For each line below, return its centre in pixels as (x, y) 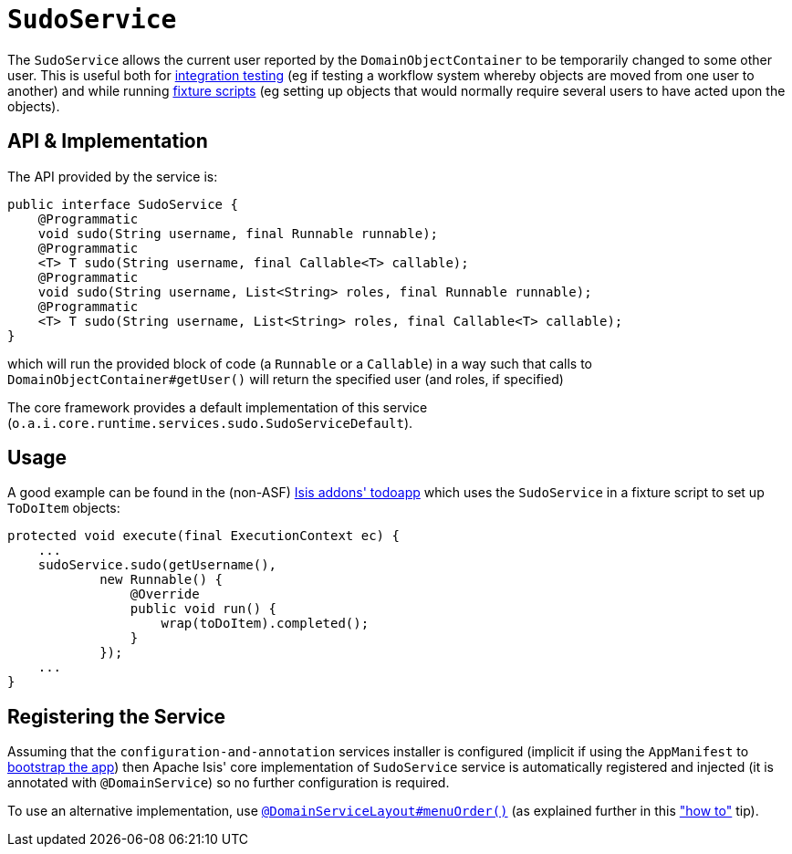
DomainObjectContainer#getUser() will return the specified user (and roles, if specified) (286, 379)
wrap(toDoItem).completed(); (265, 624)
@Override (165, 594)
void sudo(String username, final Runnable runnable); (238, 233)
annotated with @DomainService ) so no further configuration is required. (229, 783)
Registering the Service (116, 716)
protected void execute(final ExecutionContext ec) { (203, 536)
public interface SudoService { (123, 204)
